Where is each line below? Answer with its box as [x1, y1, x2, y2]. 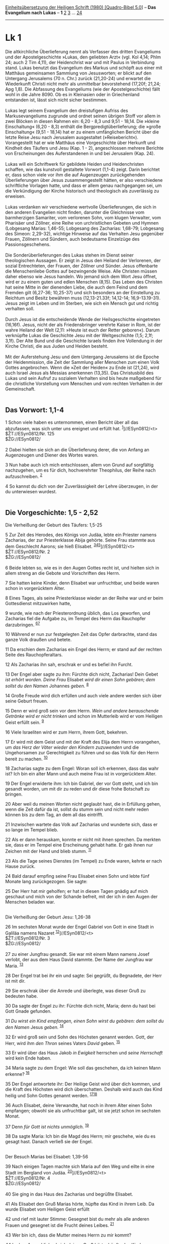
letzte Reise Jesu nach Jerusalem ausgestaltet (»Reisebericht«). [5, 134, 138, 140]
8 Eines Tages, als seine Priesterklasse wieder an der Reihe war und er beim [5, 595, 163, 601]
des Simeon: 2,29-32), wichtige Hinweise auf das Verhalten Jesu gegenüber [5, 230, 164, 236]
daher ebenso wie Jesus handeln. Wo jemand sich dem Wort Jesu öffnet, [5, 273, 157, 279]
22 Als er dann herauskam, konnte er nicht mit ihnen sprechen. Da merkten [5, 836, 161, 843]
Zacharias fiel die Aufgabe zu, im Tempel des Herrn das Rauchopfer [5, 615, 146, 621]
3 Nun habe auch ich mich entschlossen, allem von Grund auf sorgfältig [5, 462, 154, 468]
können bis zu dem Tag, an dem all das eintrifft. [5, 812, 104, 818]
